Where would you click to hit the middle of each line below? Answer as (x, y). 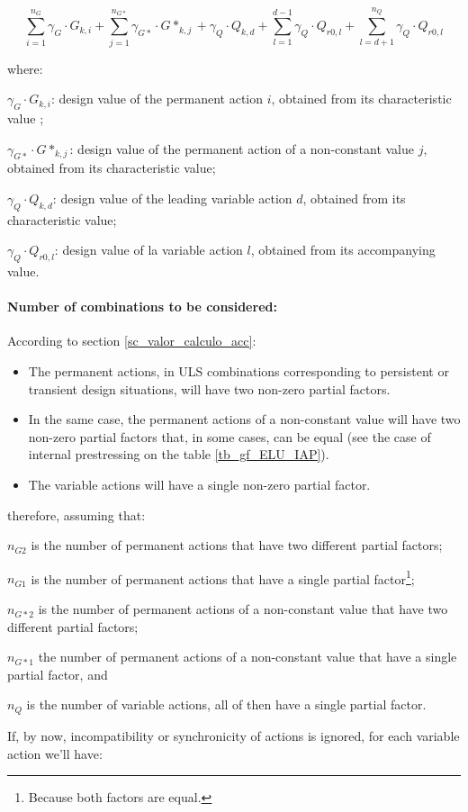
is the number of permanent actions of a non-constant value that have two (243, 609)
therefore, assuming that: (76, 514)
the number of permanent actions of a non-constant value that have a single (247, 657)
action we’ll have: (55, 753)
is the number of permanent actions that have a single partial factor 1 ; (223, 577)
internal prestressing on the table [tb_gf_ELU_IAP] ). (179, 454)
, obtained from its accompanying (343, 250)
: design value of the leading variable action (172, 198)
